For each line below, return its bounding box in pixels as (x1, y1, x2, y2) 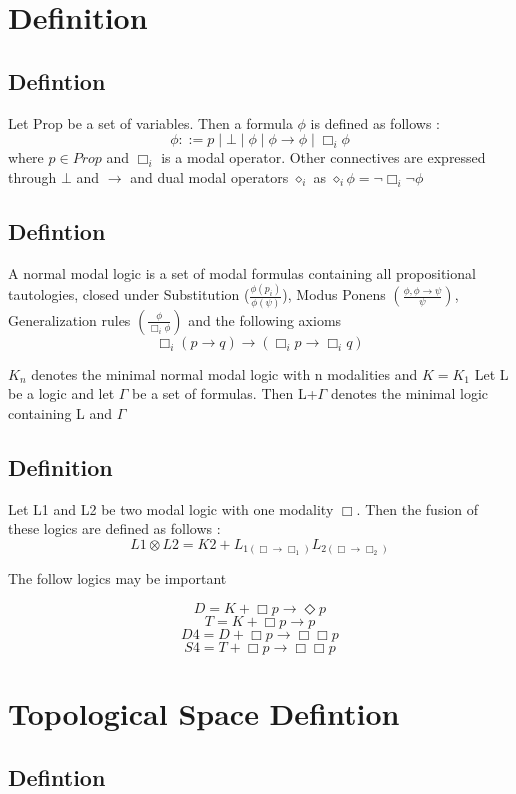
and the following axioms (188, 309, 342, 330)
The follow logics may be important (8, 568, 227, 589)
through (8, 166, 57, 187)
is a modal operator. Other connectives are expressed (161, 147, 486, 168)
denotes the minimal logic (330, 383, 489, 404)
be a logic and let (8, 383, 115, 404)
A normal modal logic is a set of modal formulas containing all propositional (8, 262, 476, 283)
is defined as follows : (310, 112, 440, 133)
